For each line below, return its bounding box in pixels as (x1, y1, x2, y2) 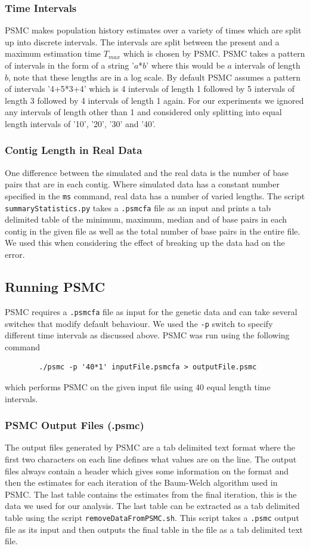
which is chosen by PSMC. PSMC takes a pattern (123, 47, 305, 60)
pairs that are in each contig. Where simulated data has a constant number (5, 178, 280, 190)
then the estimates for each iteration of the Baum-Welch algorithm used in (5, 476, 278, 489)
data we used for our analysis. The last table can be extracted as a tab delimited (5, 499, 300, 512)
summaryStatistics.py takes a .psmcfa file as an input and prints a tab (5, 201, 271, 214)
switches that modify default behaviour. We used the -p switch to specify (5, 317, 273, 329)
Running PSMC (5, 277, 106, 296)
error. (5, 248, 25, 261)
